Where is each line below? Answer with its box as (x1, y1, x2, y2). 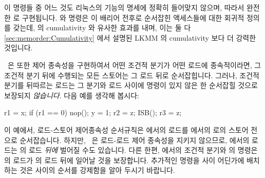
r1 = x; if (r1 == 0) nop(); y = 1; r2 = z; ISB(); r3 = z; (4, 107, 182, 118)
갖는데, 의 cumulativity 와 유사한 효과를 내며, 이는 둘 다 (13, 22, 191, 33)
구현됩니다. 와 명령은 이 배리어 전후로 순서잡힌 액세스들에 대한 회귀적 (22, 12, 244, 23)
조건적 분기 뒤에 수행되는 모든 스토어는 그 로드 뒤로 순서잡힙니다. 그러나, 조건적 (4, 69, 259, 80)
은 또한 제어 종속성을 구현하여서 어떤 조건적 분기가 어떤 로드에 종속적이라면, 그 (7, 59, 261, 70)
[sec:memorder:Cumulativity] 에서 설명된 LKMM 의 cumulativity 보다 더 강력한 (4, 32, 256, 43)
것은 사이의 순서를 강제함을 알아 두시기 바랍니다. (20, 165, 175, 175)
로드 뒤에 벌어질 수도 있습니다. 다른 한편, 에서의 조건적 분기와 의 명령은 (28, 145, 258, 155)
